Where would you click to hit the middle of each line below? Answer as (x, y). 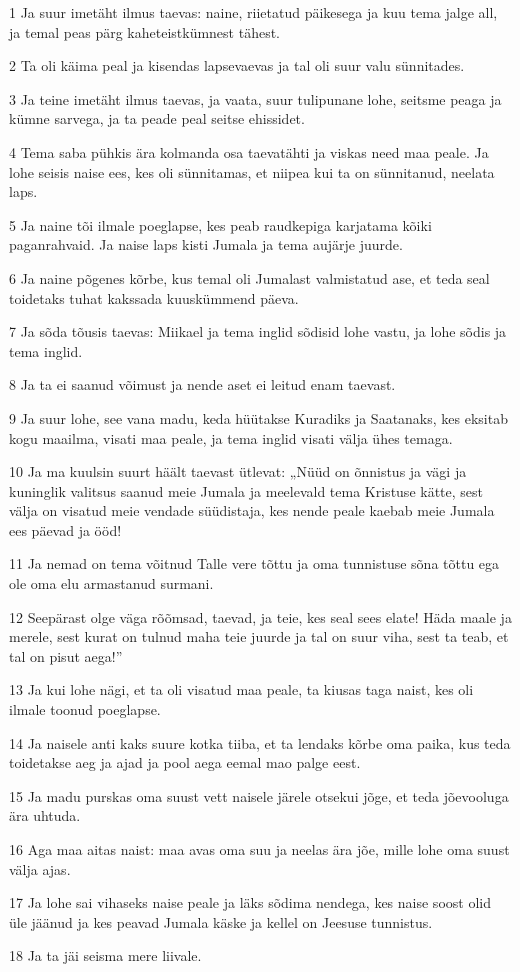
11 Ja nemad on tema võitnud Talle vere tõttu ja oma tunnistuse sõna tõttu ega (254, 563)
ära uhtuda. (45, 815)
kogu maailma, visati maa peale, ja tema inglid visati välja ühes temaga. (231, 437)
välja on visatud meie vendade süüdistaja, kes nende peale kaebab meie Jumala (252, 510)
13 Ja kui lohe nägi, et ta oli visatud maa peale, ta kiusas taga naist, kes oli (241, 689)
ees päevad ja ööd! (65, 529)
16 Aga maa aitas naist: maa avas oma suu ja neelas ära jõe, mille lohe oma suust (259, 849)
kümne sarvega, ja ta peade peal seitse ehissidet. (157, 118)
